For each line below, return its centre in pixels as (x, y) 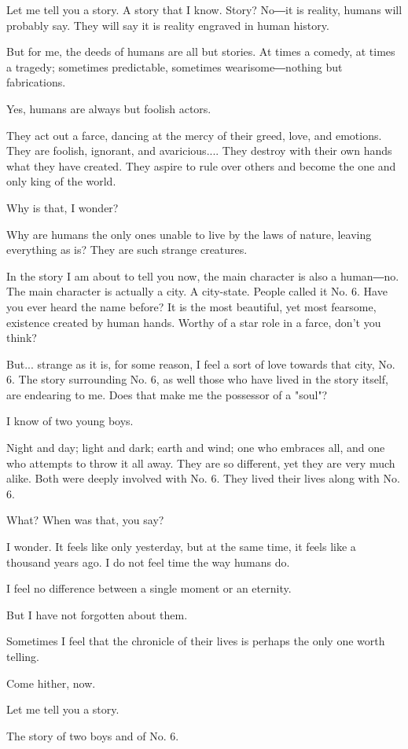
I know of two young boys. (70, 421)
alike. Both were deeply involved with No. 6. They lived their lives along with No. (203, 478)
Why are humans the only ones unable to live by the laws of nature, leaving (189, 234)
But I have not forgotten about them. (97, 614)
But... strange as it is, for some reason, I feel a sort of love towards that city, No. (201, 363)
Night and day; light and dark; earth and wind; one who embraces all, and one (196, 448)
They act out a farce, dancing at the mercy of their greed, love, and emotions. (194, 135)
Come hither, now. (51, 683)
